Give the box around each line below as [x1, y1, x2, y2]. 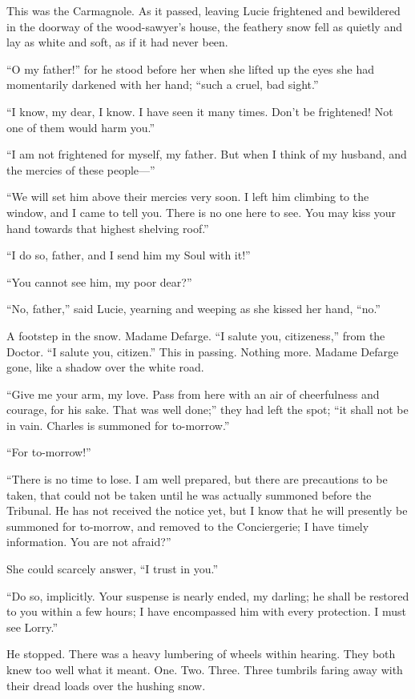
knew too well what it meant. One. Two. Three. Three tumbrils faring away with [6, 661, 403, 677]
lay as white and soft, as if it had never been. [6, 34, 228, 50]
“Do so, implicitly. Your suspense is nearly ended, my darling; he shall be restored [6, 587, 409, 604]
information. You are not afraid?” [6, 533, 171, 550]
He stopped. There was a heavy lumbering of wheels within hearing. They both [6, 645, 396, 662]
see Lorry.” [6, 618, 58, 635]
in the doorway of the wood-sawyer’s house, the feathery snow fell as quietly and [6, 18, 402, 34]
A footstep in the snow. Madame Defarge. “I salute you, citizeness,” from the [6, 327, 385, 343]
